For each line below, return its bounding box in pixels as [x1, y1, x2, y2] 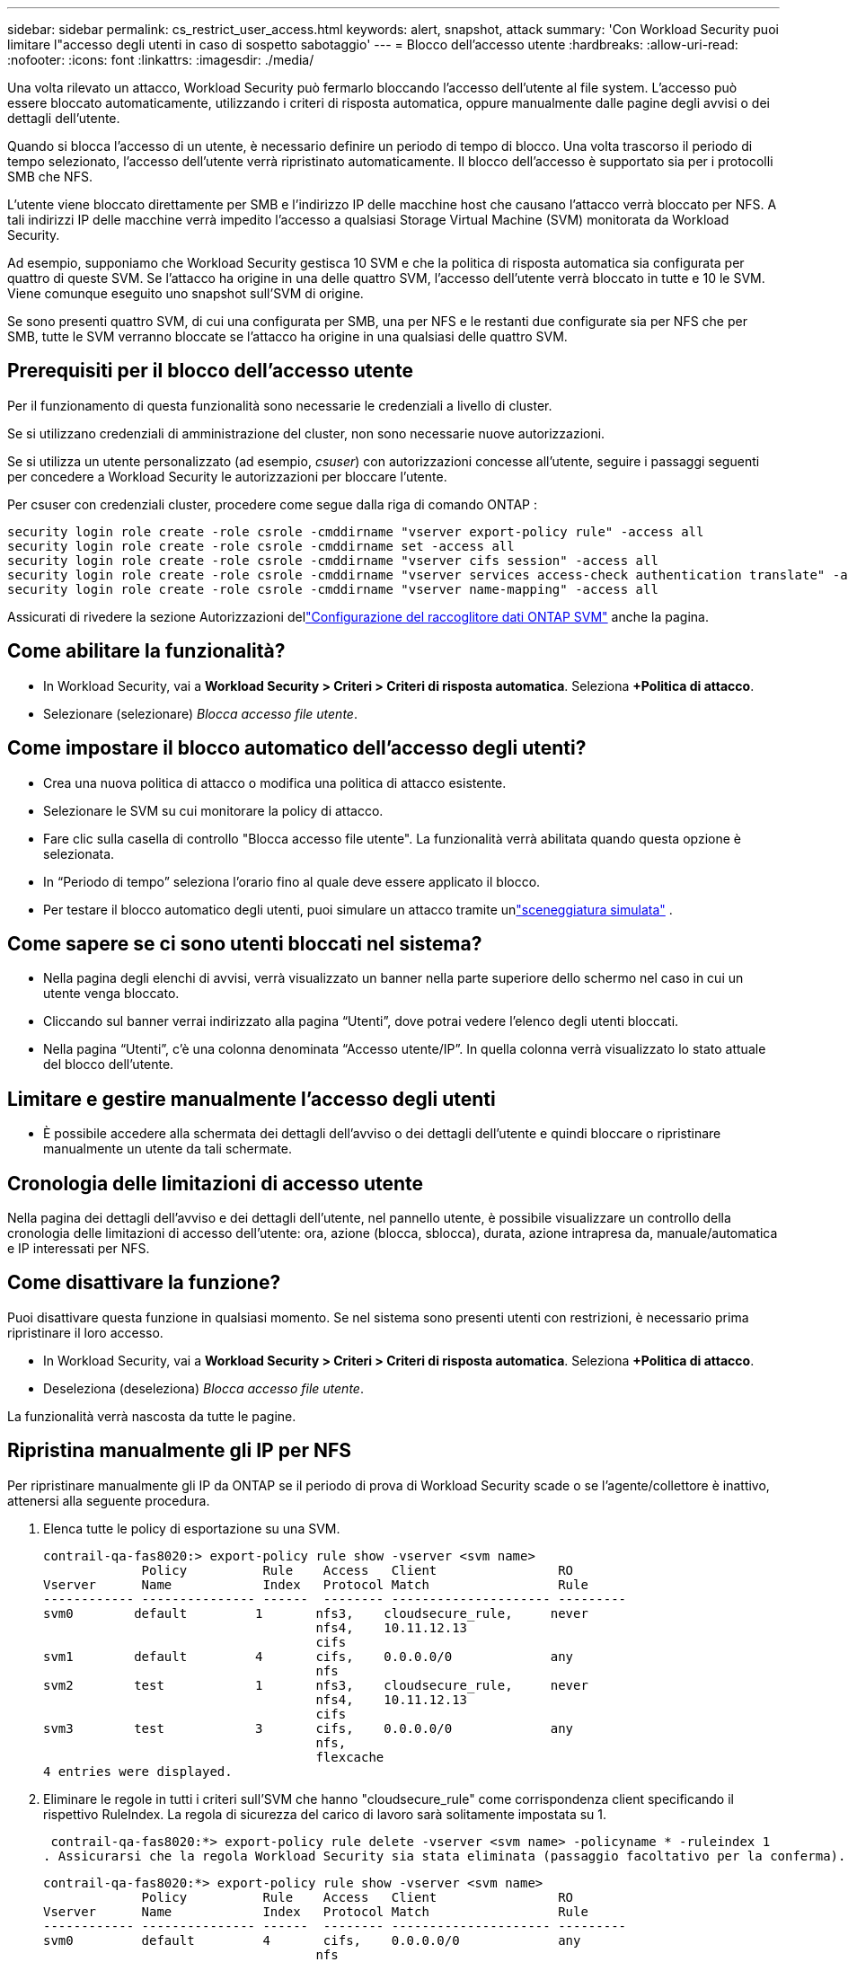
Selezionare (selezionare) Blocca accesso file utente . [43, 705, 358, 721]
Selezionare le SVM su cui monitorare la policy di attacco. [43, 802, 384, 818]
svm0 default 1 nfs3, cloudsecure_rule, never [43, 1605, 588, 1621]
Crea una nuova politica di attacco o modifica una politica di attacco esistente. [43, 774, 507, 791]
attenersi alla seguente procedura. [7, 1492, 210, 1508]
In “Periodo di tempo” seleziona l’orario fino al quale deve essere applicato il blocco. [43, 873, 541, 889]
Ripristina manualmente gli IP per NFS [7, 1439, 351, 1463]
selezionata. [43, 845, 115, 862]
